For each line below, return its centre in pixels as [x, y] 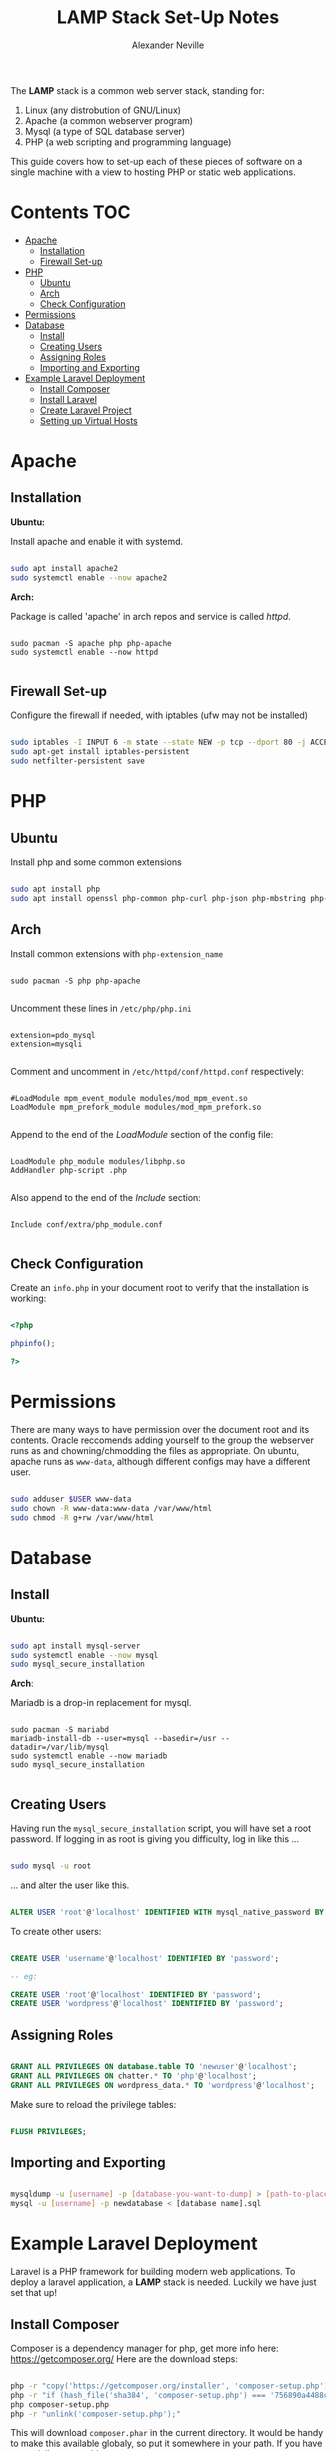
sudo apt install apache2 [64, 568]
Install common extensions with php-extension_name [117, 953]
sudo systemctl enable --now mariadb [89, 1756]
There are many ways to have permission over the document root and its [160, 1429]
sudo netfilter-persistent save [77, 761]
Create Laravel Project [85, 410]
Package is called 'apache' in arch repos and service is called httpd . [151, 616]
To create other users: [56, 1931]
